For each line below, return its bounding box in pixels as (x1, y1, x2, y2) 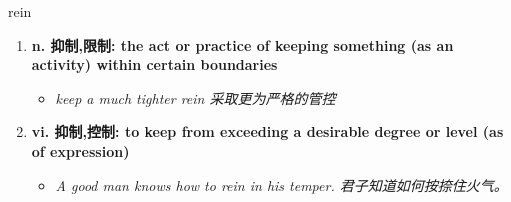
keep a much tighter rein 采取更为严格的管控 (55, 87, 336, 108)
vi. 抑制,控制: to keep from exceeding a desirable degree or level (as (31, 121, 504, 142)
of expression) (31, 140, 130, 161)
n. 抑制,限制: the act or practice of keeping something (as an (31, 34, 454, 55)
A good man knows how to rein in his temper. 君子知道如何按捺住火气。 (55, 174, 508, 195)
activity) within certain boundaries (31, 54, 278, 75)
